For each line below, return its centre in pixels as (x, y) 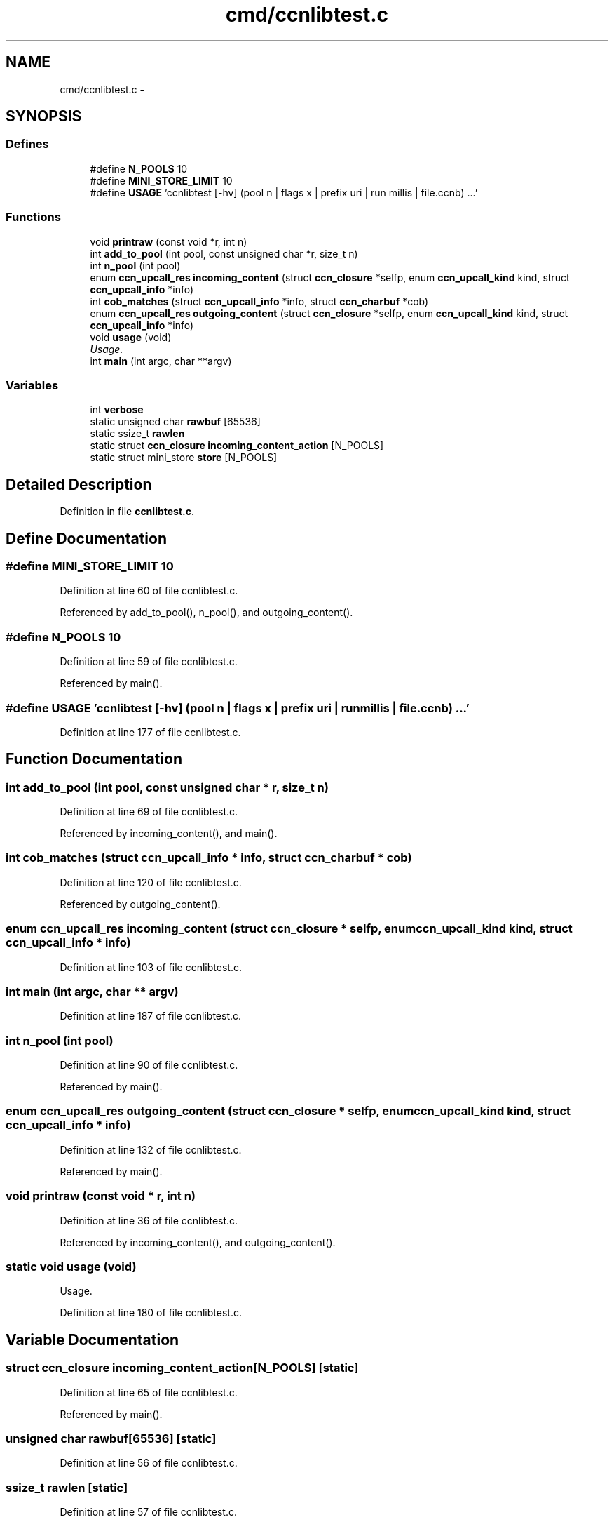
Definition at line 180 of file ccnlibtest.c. (151, 1313)
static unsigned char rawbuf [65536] (175, 422)
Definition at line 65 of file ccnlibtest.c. (149, 1392)
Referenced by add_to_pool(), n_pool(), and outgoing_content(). (206, 613)
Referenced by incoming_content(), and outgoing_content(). (198, 1242)
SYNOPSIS (44, 116)
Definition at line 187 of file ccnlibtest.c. (151, 1016)
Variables (32, 385)
